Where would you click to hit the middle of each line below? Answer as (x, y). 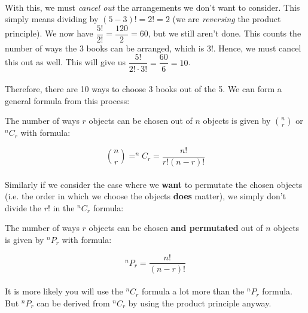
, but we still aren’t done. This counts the (225, 33)
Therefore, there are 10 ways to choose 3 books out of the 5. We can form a (143, 89)
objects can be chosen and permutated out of (176, 228)
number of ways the (41, 48)
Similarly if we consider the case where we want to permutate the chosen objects (154, 184)
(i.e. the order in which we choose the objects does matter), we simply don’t (146, 196)
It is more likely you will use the (64, 291)
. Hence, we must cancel (257, 48)
